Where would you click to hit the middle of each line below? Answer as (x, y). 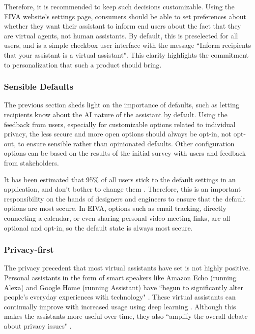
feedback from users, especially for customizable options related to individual (120, 124)
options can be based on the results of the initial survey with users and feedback (125, 153)
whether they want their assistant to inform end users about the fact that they (123, 26)
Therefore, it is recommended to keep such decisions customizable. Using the (119, 6)
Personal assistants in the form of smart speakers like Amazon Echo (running (120, 277)
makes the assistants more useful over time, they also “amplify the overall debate (126, 316)
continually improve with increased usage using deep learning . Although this (120, 306)
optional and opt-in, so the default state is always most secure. (98, 227)
